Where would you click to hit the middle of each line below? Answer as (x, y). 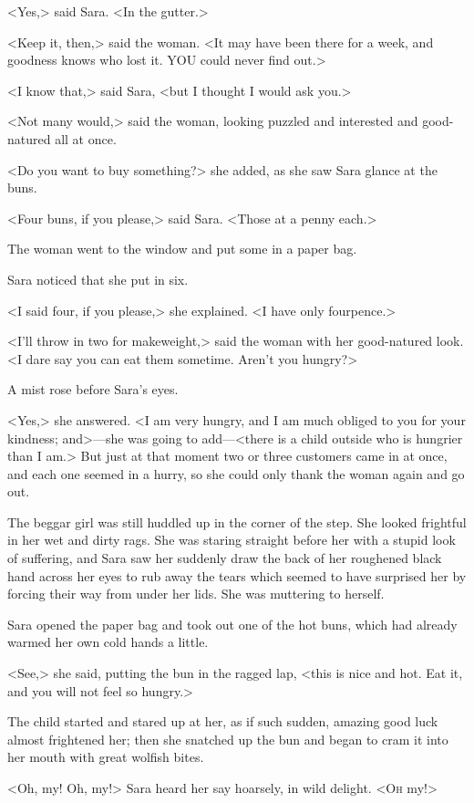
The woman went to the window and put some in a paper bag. (182, 249)
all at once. (86, 138)
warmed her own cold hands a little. (108, 642)
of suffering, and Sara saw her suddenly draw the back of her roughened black (225, 558)
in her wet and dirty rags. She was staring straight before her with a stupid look (232, 540)
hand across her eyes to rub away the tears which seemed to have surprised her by (237, 575)
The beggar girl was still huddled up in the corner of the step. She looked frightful (237, 521)
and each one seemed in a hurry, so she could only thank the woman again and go (236, 473)
